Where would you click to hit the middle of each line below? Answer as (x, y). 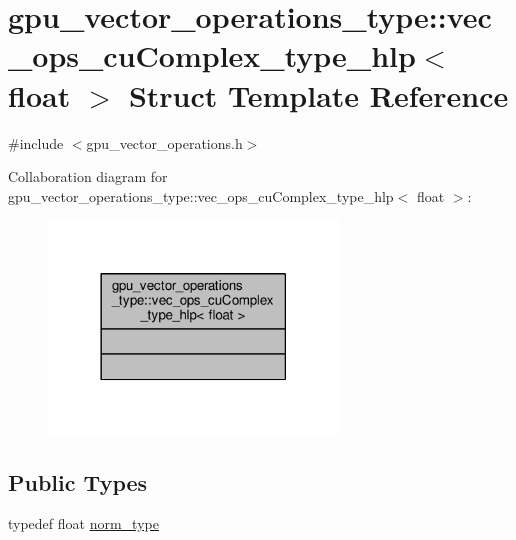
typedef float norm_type (83, 523)
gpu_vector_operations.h (164, 142)
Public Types (78, 481)
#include (36, 142)
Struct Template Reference (318, 94)
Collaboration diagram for (88, 176)
